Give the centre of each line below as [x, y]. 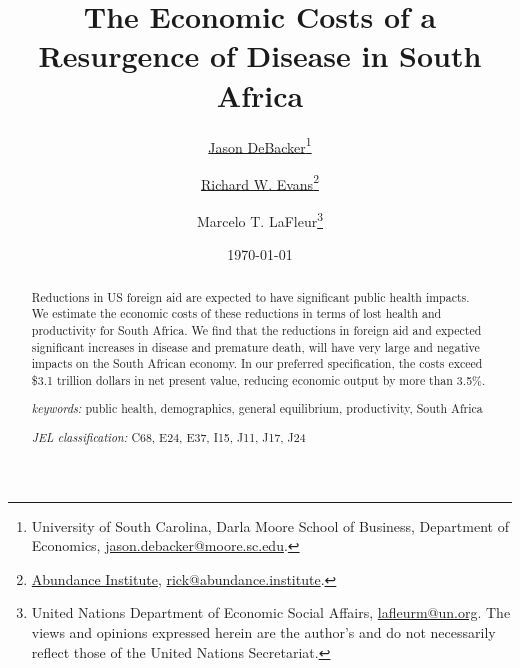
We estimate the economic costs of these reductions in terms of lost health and [236, 313]
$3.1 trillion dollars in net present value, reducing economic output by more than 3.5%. [258, 379]
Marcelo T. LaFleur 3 [260, 219]
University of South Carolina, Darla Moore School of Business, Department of [270, 525]
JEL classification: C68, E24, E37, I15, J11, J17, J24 [168, 437]
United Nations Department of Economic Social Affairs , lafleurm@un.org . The [271, 612]
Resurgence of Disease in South [260, 55]
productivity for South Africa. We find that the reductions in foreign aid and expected [256, 329]
